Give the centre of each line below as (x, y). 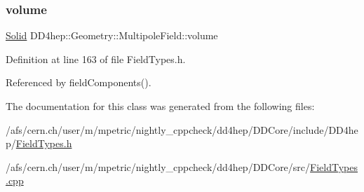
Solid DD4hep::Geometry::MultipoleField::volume (112, 35)
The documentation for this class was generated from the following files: (160, 106)
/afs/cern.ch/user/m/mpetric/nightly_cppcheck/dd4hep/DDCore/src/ (158, 166)
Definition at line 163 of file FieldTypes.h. (96, 59)
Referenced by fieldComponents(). (79, 82)
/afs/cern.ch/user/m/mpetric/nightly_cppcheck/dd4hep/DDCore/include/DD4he (182, 129)
